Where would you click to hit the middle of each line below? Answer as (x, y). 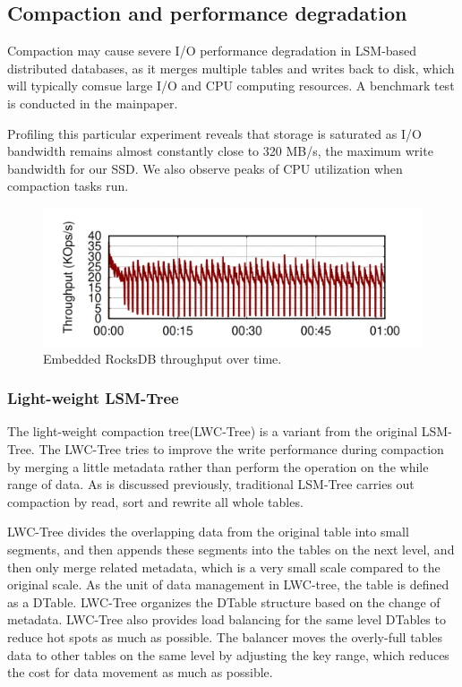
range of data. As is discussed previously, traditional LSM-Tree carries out (211, 484)
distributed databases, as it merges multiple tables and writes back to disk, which (231, 68)
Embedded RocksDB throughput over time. (163, 358)
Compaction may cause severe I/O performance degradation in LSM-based (212, 51)
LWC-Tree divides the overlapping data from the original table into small (208, 532)
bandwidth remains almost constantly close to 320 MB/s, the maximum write (220, 151)
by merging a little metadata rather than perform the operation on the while (218, 466)
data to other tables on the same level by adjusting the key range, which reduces (228, 654)
